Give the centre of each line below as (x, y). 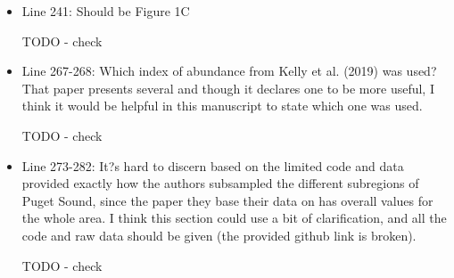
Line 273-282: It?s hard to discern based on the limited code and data (213, 165)
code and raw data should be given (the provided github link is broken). (219, 235)
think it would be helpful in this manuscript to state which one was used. (222, 106)
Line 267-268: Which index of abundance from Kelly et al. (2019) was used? (229, 71)
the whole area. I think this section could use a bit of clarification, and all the (234, 218)
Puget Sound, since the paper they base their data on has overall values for (227, 200)
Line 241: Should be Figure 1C (106, 11)
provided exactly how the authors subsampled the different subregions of (220, 183)
